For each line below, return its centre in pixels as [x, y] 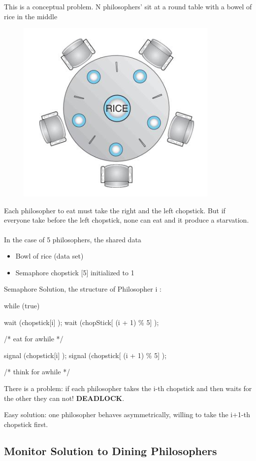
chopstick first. [26, 424]
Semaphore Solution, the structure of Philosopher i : [83, 289]
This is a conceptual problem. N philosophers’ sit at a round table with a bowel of [128, 6]
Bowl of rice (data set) [49, 256]
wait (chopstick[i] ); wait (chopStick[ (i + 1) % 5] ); [81, 322]
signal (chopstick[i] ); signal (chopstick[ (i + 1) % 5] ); [85, 355]
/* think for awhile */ [37, 372]
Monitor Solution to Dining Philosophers [111, 450]
